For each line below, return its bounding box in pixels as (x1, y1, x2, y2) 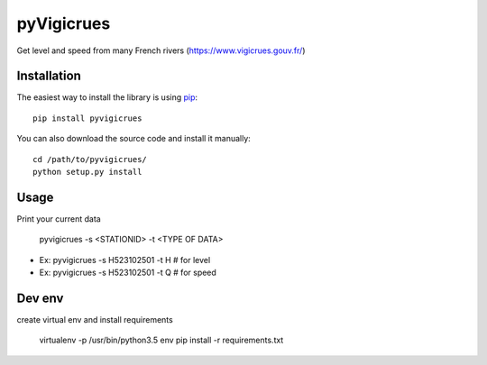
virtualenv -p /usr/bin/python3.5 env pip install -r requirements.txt (39, 334, 284, 346)
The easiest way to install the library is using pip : (16, 92, 198, 103)
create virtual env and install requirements (16, 315, 173, 324)
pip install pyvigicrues (32, 113, 142, 123)
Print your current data (16, 213, 101, 224)
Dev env (16, 290, 64, 306)
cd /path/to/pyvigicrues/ (32, 154, 148, 164)
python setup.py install (32, 167, 142, 178)
